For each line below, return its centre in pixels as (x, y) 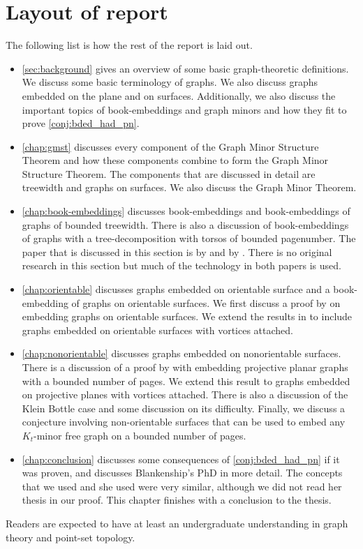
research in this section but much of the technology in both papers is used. (181, 265)
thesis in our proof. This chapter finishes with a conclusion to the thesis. (177, 500)
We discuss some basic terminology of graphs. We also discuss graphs (170, 82)
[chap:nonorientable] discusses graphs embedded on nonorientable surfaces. (181, 353)
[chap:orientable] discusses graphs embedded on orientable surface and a (176, 289)
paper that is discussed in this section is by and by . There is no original (177, 251)
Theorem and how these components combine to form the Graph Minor (175, 160)
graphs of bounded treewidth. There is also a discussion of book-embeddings (185, 224)
